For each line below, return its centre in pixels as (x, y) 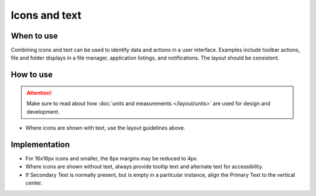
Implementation (40, 144)
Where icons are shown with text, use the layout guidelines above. (105, 128)
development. (43, 111)
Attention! (39, 93)
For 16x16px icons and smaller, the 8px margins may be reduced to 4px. (112, 158)
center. (34, 183)
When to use (35, 36)
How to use (32, 75)
